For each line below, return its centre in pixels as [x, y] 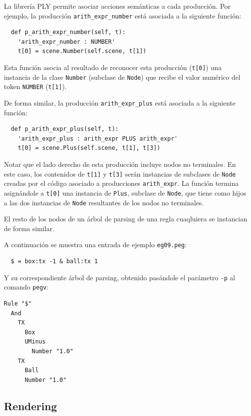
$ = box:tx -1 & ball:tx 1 [54, 262]
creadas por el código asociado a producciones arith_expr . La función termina [121, 183]
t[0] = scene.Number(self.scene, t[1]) [82, 51]
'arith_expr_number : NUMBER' [67, 42]
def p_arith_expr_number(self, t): [68, 32]
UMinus [35, 342]
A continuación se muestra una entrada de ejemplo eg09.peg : [95, 244]
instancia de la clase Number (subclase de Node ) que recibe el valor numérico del [122, 77]
